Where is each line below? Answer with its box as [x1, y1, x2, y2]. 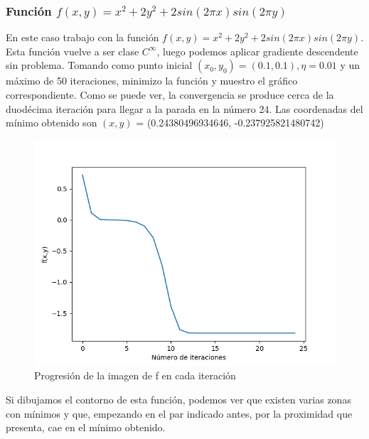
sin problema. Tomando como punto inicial [6, 58, 193, 72]
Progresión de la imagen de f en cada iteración [34, 368, 236, 383]
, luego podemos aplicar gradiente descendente [156, 43, 358, 58]
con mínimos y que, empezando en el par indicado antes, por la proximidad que [6, 406, 353, 421]
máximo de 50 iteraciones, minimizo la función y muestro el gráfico [6, 73, 298, 88]
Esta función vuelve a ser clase [6, 43, 139, 58]
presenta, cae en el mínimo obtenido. [6, 420, 166, 435]
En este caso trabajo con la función [6, 30, 159, 45]
